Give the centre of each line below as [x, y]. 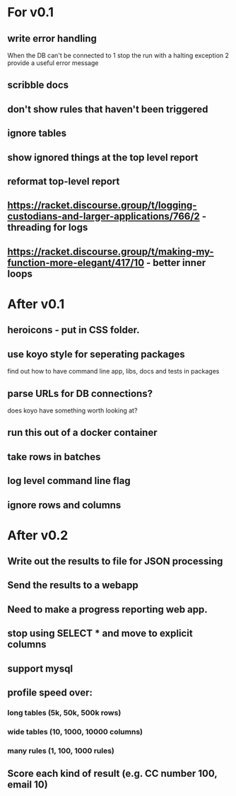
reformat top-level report [64, 181]
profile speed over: [50, 693]
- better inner [176, 263]
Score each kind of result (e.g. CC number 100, [112, 774]
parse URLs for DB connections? [80, 393]
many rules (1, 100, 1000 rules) [61, 751]
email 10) [28, 785]
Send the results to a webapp [73, 586]
